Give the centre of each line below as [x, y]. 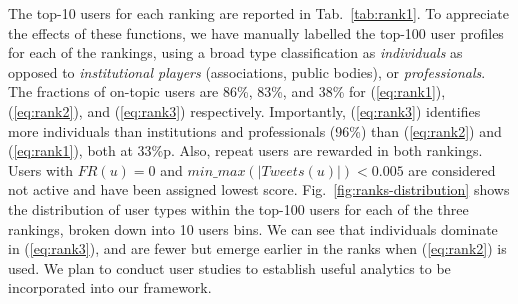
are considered [452, 169]
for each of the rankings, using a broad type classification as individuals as [235, 52]
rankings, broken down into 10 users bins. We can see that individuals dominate [253, 228]
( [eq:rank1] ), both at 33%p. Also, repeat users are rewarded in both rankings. [245, 150]
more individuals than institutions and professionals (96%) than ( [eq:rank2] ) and [255, 130]
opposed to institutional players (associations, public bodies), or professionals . [247, 71]
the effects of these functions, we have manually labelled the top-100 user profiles [256, 32]
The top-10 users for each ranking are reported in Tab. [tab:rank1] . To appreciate [259, 13]
